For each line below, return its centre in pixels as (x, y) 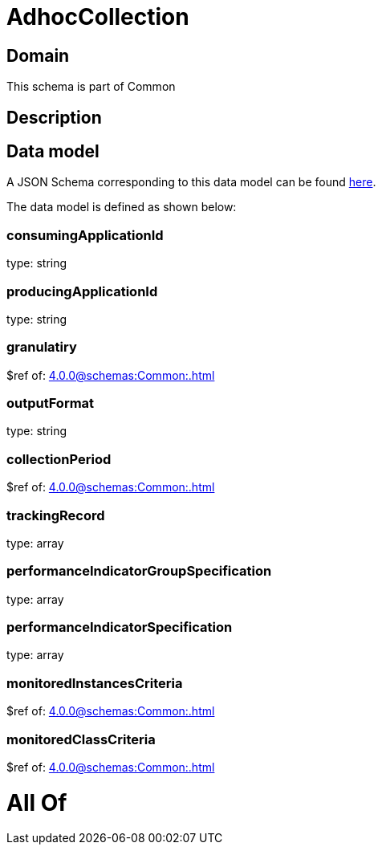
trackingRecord (56, 515)
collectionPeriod (59, 459)
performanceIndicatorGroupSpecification (139, 571)
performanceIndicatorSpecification (120, 627)
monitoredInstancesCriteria (95, 683)
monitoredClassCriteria (81, 739)
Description (54, 117)
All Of (37, 802)
